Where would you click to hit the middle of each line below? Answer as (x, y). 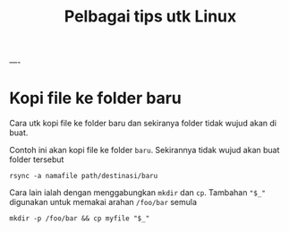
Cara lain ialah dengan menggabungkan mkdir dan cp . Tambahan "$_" (137, 193)
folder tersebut (37, 159)
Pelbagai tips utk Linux (150, 17)
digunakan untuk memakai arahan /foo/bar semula (103, 202)
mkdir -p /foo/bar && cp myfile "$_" (80, 219)
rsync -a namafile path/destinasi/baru (84, 176)
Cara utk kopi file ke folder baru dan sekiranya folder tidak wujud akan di (143, 124)
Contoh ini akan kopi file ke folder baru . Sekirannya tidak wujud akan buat (144, 150)
